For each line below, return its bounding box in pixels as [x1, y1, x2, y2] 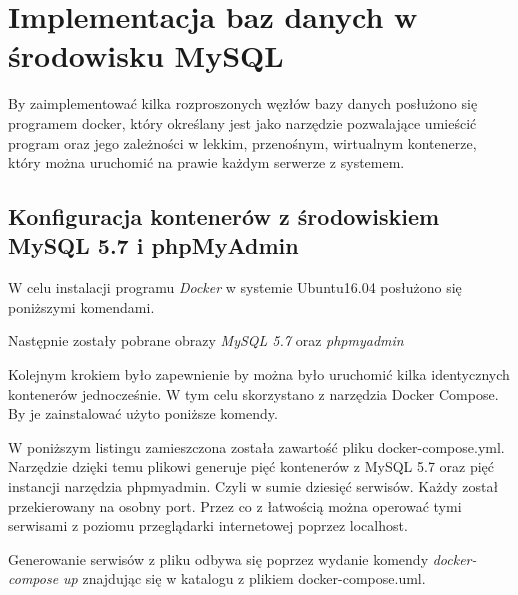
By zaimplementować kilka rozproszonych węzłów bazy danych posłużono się [8, 93, 478, 114]
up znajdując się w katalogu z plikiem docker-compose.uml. [63, 568, 426, 589]
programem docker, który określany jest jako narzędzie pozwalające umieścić [8, 112, 477, 133]
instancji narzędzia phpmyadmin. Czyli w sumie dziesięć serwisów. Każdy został [8, 476, 499, 497]
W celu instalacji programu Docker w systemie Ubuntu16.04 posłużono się [8, 277, 462, 298]
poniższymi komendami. [8, 296, 155, 317]
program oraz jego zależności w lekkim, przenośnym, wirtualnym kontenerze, [8, 132, 477, 153]
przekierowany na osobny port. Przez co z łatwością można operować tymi [8, 495, 462, 516]
